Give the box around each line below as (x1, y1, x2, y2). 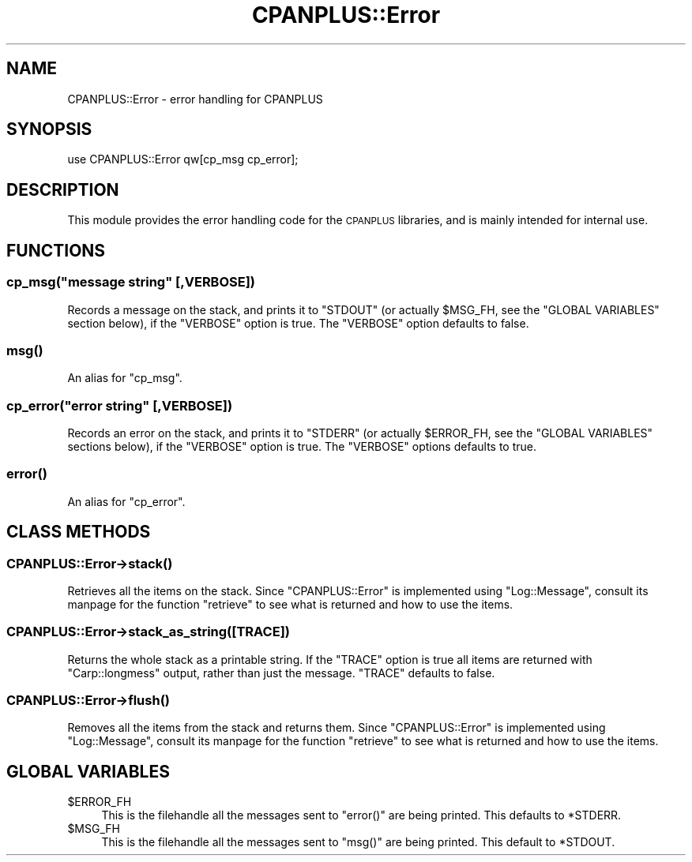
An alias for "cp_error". (67, 494, 186, 508)
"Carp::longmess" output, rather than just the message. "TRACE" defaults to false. (67, 665, 495, 680)
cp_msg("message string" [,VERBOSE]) (6, 274, 256, 290)
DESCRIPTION (6, 179, 119, 200)
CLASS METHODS (6, 522, 151, 542)
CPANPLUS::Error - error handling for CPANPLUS (67, 92, 323, 106)
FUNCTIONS (6, 240, 106, 260)
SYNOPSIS (6, 119, 92, 140)
